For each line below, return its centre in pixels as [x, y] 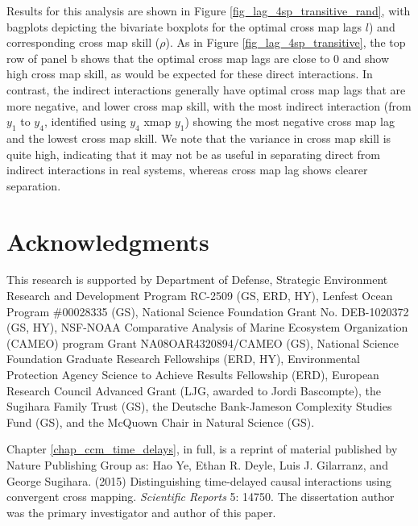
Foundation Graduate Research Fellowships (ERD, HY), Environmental [183, 359]
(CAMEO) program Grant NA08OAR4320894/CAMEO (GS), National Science [203, 342]
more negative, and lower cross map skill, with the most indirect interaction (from [209, 105]
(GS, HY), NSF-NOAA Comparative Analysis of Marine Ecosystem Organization [207, 327]
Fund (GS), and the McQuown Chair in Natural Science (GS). [161, 422]
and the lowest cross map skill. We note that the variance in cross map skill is [199, 138]
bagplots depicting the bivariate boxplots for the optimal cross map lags [184, 26]
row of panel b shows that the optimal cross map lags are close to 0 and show [198, 58]
